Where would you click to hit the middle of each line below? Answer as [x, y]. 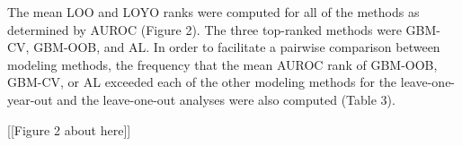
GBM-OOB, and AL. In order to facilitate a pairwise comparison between [237, 47]
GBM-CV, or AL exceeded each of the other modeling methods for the [202, 82]
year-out [30, 99]
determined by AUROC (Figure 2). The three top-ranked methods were [204, 29]
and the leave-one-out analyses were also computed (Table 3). [226, 99]
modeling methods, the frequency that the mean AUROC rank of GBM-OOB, [222, 64]
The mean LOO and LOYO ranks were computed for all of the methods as [213, 12]
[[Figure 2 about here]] [69, 129]
